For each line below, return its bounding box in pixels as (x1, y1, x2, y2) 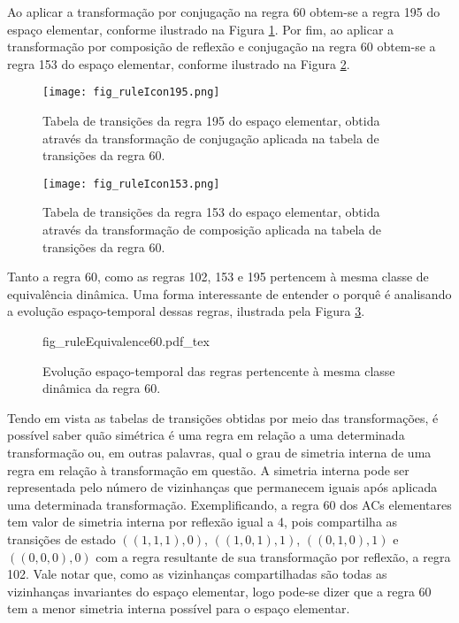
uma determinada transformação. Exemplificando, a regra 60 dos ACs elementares (7, 495, 452, 513)
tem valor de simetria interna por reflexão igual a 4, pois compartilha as (7, 512, 398, 531)
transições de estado (7, 529, 116, 548)
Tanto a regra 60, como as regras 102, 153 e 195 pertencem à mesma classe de (7, 267, 429, 286)
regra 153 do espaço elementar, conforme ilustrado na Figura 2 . (7, 54, 350, 73)
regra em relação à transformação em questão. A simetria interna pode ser (7, 460, 409, 479)
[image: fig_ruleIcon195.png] (42, 86, 220, 99)
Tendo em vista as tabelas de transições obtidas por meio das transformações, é (7, 408, 439, 427)
